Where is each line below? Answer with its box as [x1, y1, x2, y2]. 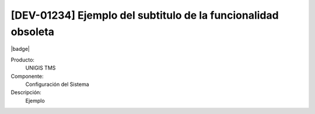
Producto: [10, 56, 35, 63]
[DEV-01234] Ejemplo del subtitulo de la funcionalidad [10, 9, 279, 22]
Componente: [10, 72, 44, 80]
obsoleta [10, 25, 55, 38]
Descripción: [10, 89, 42, 96]
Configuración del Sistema [25, 81, 90, 88]
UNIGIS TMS [25, 64, 56, 71]
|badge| [10, 46, 30, 53]
